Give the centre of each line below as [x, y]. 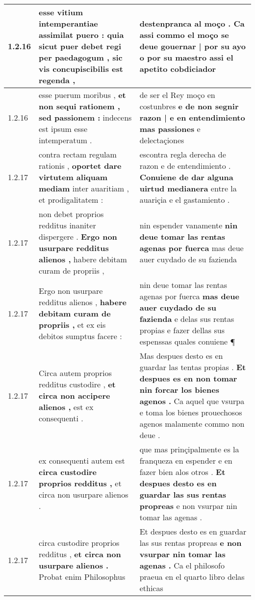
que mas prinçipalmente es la [189, 449]
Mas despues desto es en [181, 356]
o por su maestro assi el [186, 57]
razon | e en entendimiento [192, 117]
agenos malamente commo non [192, 424]
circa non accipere [75, 395]
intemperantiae [68, 23]
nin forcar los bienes [179, 390]
